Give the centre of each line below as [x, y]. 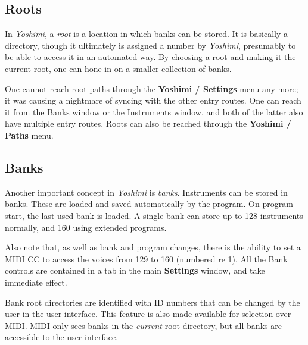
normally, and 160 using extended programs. [86, 227]
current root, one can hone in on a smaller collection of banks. [118, 68]
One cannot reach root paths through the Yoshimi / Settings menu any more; [152, 88]
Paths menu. [29, 135]
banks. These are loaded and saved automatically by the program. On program [149, 204]
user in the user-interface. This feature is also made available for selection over [148, 314]
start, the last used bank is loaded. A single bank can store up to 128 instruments [154, 215]
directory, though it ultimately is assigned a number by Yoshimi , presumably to [150, 45]
